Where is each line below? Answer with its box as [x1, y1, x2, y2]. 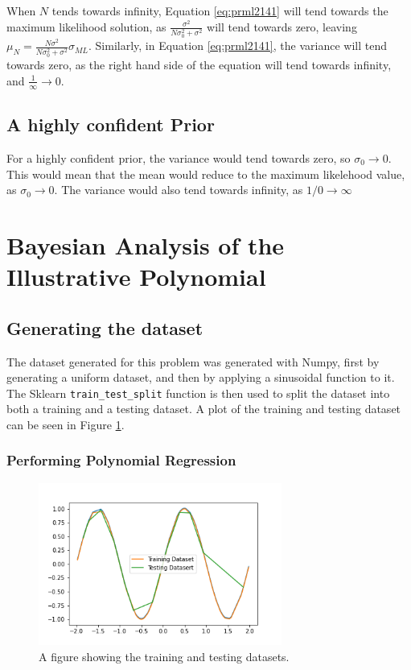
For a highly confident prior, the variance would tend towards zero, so [6, 149, 351, 166]
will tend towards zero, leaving [207, 18, 357, 35]
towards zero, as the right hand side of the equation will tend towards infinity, [6, 56, 392, 73]
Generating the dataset [6, 315, 203, 340]
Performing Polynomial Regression [6, 450, 236, 470]
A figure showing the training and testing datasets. [39, 647, 290, 664]
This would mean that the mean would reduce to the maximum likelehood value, [6, 165, 405, 182]
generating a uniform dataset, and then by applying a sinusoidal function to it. [6, 369, 395, 386]
